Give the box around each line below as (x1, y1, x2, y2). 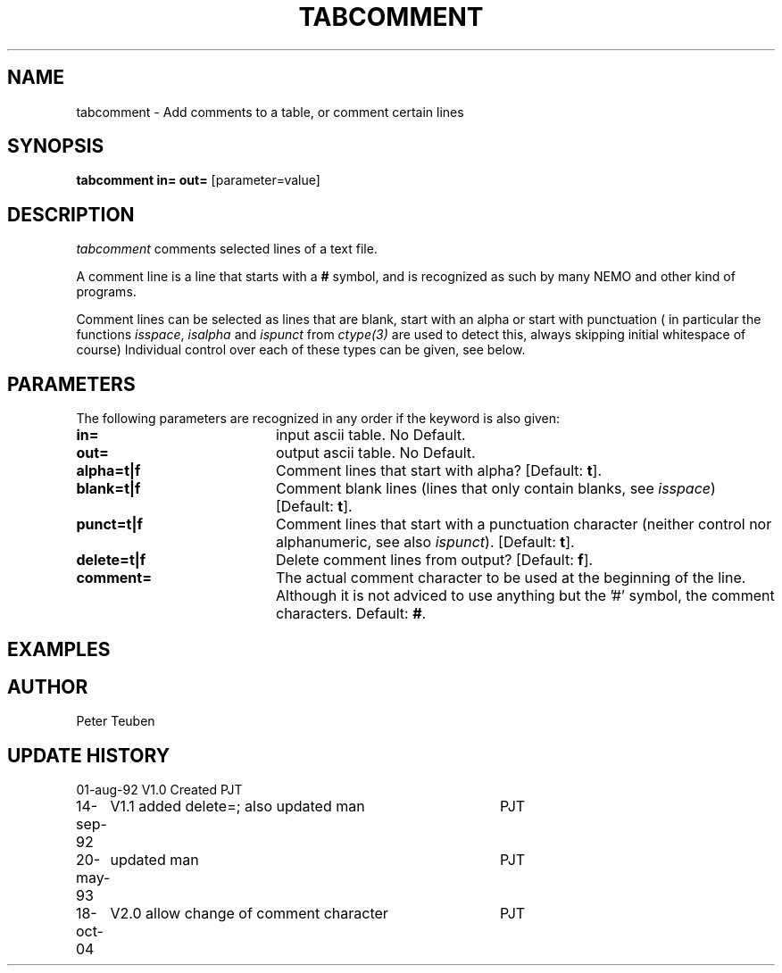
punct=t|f (76, 515, 143, 534)
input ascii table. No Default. (275, 426, 466, 445)
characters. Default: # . (275, 604, 427, 623)
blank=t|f (76, 479, 141, 498)
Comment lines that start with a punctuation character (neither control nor (275, 515, 772, 534)
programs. (76, 284, 137, 300)
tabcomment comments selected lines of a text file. (76, 241, 378, 257)
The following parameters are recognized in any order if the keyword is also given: (76, 411, 561, 427)
